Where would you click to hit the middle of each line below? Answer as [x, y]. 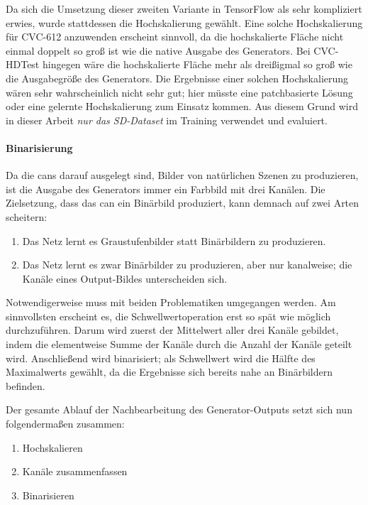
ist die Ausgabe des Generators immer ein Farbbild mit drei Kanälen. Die [166, 189]
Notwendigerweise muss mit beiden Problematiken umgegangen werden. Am [171, 302]
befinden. [26, 385]
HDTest [23, 64]
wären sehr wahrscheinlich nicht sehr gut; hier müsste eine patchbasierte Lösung [179, 92]
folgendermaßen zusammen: [65, 424]
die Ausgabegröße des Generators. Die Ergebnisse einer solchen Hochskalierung [177, 78]
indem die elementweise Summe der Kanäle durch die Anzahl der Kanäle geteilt [179, 344]
